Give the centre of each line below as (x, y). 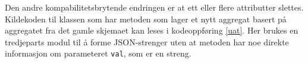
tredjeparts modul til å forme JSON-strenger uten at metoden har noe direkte (147, 42)
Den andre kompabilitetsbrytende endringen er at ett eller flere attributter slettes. (154, 7)
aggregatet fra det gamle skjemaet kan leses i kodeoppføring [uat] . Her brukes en (152, 30)
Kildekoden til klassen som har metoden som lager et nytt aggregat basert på (146, 19)
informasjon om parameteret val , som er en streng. (98, 53)
